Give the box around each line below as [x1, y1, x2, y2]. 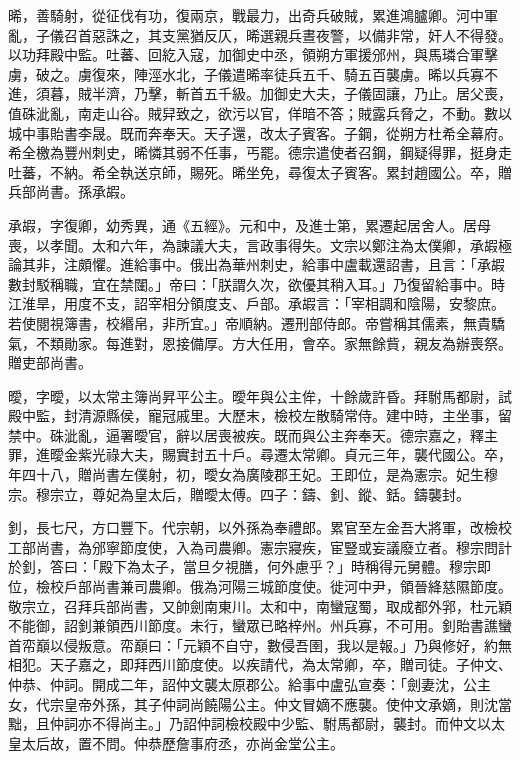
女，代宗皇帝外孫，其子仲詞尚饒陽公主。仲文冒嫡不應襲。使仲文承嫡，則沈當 [8, 693, 512, 714]
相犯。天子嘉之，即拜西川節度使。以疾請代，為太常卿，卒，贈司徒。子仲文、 [8, 654, 512, 675]
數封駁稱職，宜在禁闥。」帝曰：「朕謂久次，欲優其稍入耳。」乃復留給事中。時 [8, 273, 505, 294]
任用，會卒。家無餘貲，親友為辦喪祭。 [259, 332, 512, 353]
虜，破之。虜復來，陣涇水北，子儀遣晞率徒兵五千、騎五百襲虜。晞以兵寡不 [8, 63, 498, 84]
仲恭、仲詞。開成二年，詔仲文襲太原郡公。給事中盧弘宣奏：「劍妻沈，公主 [8, 674, 491, 694]
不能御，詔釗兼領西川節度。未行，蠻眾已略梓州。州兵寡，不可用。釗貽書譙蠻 [8, 615, 512, 636]
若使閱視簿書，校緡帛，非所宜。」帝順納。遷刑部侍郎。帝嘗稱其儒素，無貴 [8, 312, 491, 333]
